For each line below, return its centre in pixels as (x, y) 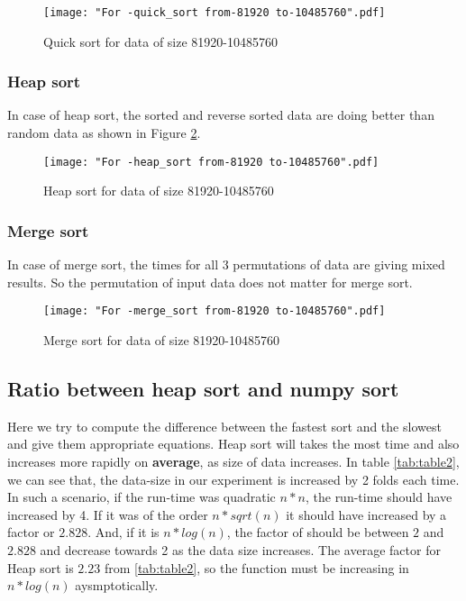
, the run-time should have (379, 497)
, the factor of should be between (318, 532)
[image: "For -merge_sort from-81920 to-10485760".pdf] (215, 311)
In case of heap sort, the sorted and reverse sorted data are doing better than (221, 115)
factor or (31, 532)
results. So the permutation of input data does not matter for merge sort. (210, 282)
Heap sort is (41, 567)
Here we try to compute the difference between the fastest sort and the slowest (224, 426)
